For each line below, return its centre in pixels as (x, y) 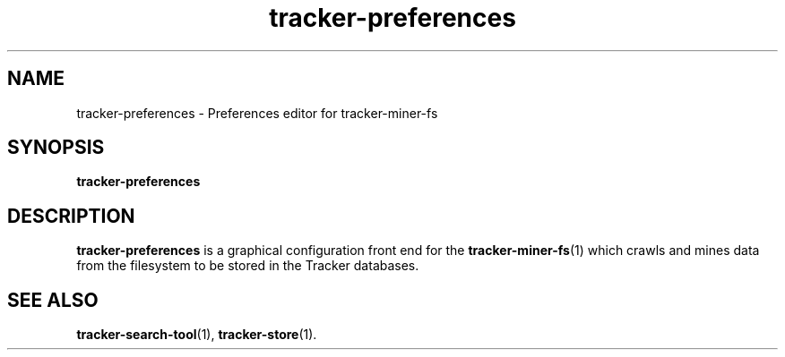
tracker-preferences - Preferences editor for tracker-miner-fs (257, 113)
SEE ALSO (53, 300)
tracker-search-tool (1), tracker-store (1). (197, 335)
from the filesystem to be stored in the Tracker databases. (248, 266)
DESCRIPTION (71, 216)
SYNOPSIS (56, 148)
